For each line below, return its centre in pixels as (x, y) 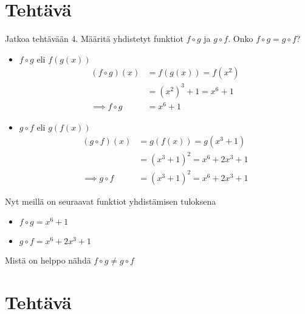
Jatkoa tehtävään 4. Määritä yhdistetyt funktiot (94, 39)
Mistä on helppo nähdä (48, 260)
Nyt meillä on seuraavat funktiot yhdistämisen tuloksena (111, 201)
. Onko (241, 39)
